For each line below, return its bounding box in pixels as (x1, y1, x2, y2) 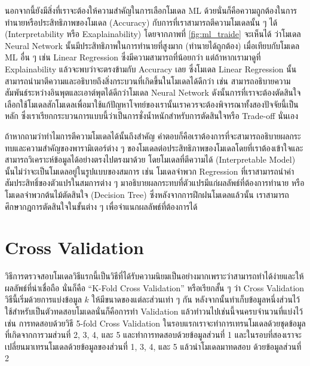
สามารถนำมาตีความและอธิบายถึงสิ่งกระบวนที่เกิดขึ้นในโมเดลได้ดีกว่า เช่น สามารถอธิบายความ (5, 74, 291, 87)
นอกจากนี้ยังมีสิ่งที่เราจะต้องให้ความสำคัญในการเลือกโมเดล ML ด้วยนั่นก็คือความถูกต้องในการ (5, 4, 297, 16)
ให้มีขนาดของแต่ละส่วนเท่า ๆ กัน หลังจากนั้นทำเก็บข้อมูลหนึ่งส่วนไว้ (91, 293, 300, 306)
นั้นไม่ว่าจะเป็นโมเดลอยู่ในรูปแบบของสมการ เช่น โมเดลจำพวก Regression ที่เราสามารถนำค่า (5, 164, 294, 177)
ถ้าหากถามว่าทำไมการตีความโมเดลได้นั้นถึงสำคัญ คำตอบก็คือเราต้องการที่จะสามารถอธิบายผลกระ (5, 129, 301, 142)
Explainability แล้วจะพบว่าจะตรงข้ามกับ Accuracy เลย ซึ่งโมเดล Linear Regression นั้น (5, 62, 297, 75)
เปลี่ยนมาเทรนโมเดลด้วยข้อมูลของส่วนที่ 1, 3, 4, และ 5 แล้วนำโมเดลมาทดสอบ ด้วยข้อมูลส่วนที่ (5, 340, 302, 352)
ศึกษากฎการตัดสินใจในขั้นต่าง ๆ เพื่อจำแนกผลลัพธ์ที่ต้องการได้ (5, 200, 198, 212)
